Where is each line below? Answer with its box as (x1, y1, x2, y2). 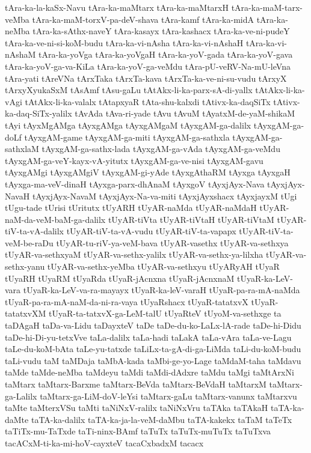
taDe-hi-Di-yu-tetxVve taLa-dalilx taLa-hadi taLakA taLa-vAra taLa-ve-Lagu (5, 330, 292, 343)
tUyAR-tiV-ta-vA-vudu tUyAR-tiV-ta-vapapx (66, 225, 236, 237)
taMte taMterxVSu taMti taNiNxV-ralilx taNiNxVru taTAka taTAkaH (5, 401, 268, 414)
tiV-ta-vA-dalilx (5, 225, 64, 237)
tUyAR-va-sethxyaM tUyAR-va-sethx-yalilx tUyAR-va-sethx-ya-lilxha (5, 248, 263, 261)
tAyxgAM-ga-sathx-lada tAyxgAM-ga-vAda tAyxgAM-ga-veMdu (42, 142, 280, 155)
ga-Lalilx (5, 389, 37, 402)
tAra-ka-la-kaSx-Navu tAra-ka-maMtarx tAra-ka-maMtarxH (5, 1, 229, 13)
